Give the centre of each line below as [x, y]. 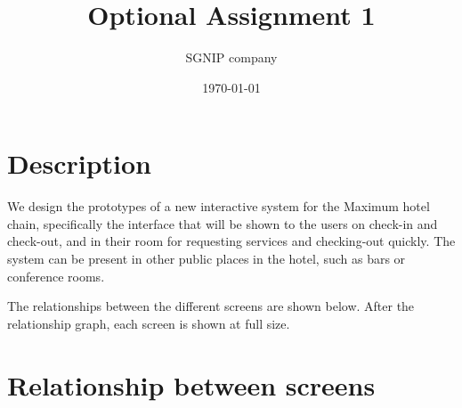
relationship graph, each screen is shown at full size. [149, 323]
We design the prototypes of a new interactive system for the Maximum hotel [219, 206]
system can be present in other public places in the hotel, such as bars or [207, 259]
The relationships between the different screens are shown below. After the [211, 306]
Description [80, 163]
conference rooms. [56, 276]
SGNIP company [231, 57]
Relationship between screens [191, 384]
